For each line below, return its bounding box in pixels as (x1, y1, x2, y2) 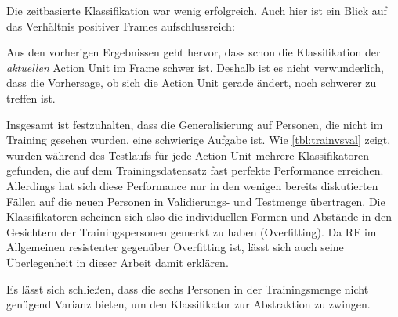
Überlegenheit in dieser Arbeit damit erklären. (6, 254, 229, 270)
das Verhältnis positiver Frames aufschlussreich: (6, 17, 235, 34)
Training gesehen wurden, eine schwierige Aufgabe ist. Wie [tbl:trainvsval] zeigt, (6, 131, 391, 148)
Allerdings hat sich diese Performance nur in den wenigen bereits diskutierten (6, 177, 378, 193)
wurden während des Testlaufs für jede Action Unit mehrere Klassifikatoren (6, 146, 370, 163)
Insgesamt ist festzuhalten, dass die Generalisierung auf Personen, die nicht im (6, 116, 383, 132)
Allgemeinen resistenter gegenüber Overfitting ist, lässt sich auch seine (6, 239, 344, 255)
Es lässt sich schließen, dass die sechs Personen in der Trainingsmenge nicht (6, 280, 369, 297)
